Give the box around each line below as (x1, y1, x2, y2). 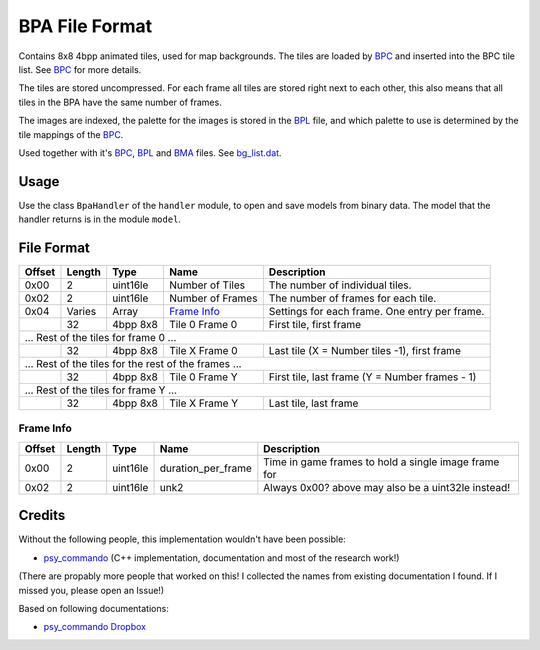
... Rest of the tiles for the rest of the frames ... (24, 357, 242, 371)
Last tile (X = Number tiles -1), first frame (268, 344, 462, 358)
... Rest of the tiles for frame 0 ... (24, 331, 177, 345)
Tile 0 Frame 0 (168, 318, 238, 332)
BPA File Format (18, 15, 153, 37)
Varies (66, 305, 97, 319)
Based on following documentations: (18, 602, 169, 614)
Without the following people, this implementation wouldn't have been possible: (18, 533, 347, 545)
